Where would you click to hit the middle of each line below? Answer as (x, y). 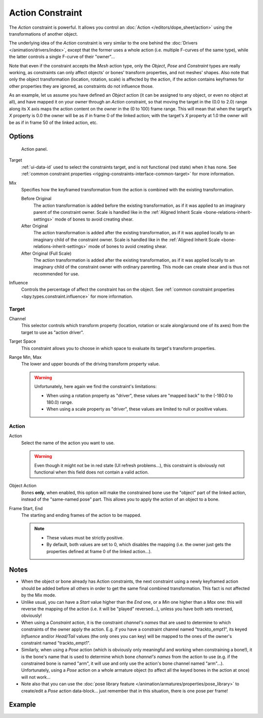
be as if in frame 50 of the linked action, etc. (53, 123)
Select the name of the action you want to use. (68, 443)
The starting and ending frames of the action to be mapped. (81, 515)
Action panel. (35, 149)
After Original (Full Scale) (46, 253)
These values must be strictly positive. (85, 537)
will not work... (36, 677)
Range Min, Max (25, 357)
